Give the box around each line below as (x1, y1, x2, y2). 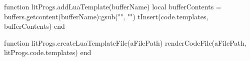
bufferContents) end (4, 21, 65, 31)
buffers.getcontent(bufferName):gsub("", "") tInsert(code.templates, (4, 11, 208, 21)
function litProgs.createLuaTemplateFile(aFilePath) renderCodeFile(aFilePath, (4, 37, 246, 48)
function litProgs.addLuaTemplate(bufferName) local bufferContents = (4, 1, 221, 11)
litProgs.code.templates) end (4, 47, 91, 58)
